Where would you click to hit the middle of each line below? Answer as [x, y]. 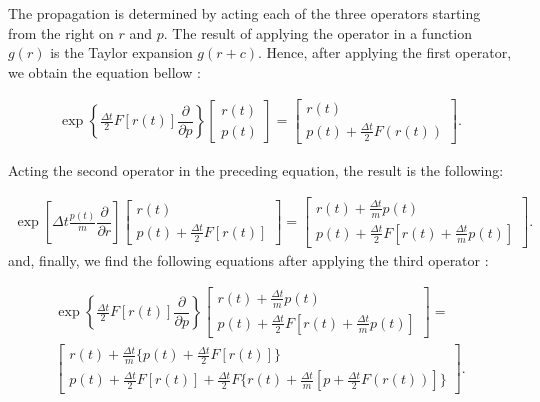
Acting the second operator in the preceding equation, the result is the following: [256, 169]
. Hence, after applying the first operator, [385, 52]
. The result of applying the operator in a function [318, 32]
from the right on [61, 32]
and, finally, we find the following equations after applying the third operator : [248, 259]
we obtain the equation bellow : [104, 71]
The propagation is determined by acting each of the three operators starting [244, 13]
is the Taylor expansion [121, 52]
